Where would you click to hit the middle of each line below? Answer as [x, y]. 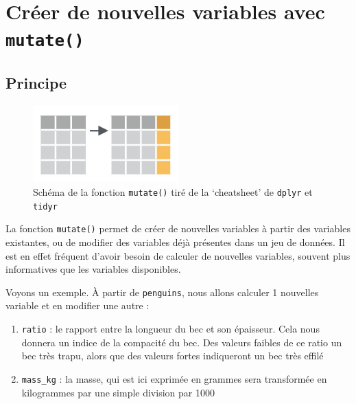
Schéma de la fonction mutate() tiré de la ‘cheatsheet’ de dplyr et [173, 192]
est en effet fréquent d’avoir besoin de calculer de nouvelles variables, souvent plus [178, 255]
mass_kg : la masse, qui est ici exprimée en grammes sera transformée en [174, 378]
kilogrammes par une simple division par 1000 [118, 392]
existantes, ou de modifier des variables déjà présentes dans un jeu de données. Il [175, 242]
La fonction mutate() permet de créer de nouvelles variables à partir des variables [178, 228]
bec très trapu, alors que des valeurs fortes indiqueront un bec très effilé [173, 356]
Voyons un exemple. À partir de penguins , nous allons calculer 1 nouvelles [162, 292]
